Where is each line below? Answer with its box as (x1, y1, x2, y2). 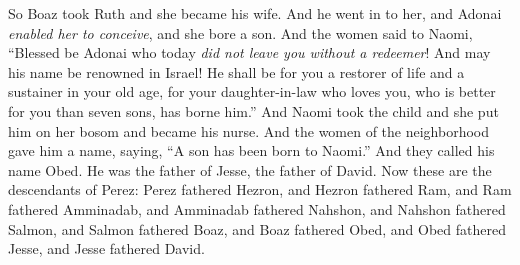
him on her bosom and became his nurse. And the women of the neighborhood (8, 120, 490, 141)
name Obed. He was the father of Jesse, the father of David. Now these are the (8, 159, 492, 180)
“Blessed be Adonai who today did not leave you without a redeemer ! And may (8, 42, 491, 63)
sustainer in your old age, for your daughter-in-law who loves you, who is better (8, 81, 496, 102)
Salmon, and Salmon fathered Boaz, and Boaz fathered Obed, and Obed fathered (8, 218, 506, 239)
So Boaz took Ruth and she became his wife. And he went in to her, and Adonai (8, 3, 502, 23)
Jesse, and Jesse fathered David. (8, 238, 205, 259)
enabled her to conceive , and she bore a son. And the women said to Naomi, (8, 22, 473, 43)
